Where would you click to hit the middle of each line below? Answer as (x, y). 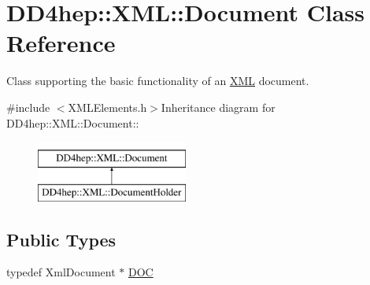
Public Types (61, 239)
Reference (61, 43)
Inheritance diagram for (218, 107)
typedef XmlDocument (61, 272)
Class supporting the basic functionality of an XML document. (158, 81)
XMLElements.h (107, 107)
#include (28, 107)
